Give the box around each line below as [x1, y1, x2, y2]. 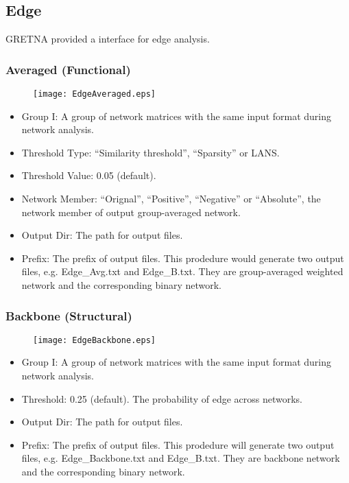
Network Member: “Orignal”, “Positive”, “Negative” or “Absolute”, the [21, 191, 321, 206]
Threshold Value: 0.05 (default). [21, 168, 156, 182]
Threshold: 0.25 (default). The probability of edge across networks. [21, 391, 303, 405]
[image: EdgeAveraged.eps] [33, 89, 156, 99]
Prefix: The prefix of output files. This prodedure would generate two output [21, 250, 344, 265]
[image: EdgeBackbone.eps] [33, 335, 156, 345]
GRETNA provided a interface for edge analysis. [5, 32, 210, 46]
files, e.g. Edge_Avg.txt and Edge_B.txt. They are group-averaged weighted [21, 264, 344, 279]
